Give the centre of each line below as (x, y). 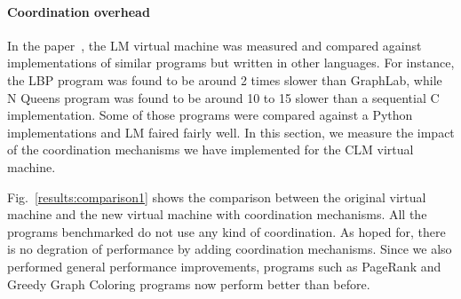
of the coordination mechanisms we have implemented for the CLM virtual (211, 149)
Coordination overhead (79, 11)
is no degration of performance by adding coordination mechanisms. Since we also (230, 249)
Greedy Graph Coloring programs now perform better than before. (189, 283)
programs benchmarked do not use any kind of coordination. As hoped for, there (227, 231)
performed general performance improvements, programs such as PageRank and (224, 266)
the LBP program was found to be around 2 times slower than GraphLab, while (225, 79)
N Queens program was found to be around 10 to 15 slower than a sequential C (223, 97)
